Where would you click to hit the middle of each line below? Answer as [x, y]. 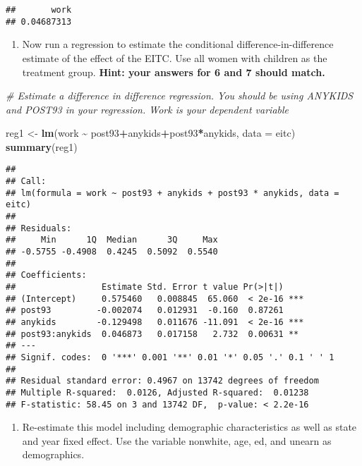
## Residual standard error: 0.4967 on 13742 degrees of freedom [162, 381]
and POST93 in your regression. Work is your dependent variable [147, 109]
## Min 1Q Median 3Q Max [112, 240]
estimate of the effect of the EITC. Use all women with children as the [175, 57]
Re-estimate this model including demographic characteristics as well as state [189, 427]
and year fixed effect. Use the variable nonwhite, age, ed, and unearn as [177, 440]
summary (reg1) [42, 146]
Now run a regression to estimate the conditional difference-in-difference [178, 44]
